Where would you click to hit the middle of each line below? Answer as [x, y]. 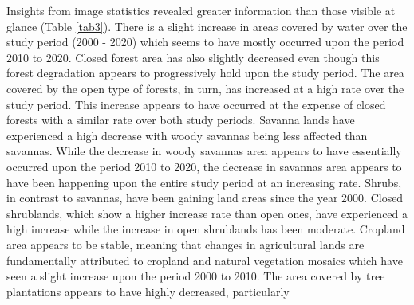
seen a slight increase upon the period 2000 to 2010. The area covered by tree [196, 276]
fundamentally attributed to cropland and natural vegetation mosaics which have [205, 260]
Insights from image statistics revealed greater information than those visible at [201, 10]
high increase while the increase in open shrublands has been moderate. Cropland [206, 229]
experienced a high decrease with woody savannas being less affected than [187, 135]
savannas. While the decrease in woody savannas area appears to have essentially [204, 151]
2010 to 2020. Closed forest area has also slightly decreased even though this [193, 57]
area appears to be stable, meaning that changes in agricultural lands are [185, 244]
